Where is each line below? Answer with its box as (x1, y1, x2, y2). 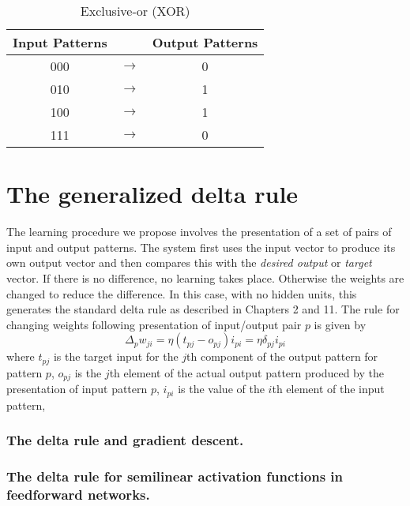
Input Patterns (13, 33, 107, 51)
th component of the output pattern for (186, 348, 378, 365)
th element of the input (272, 380, 385, 397)
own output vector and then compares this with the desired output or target (6, 254, 372, 271)
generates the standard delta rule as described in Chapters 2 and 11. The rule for (6, 301, 400, 317)
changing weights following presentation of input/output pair (6, 316, 302, 332)
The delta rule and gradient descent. (6, 430, 244, 450)
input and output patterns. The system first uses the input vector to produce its (6, 238, 396, 255)
